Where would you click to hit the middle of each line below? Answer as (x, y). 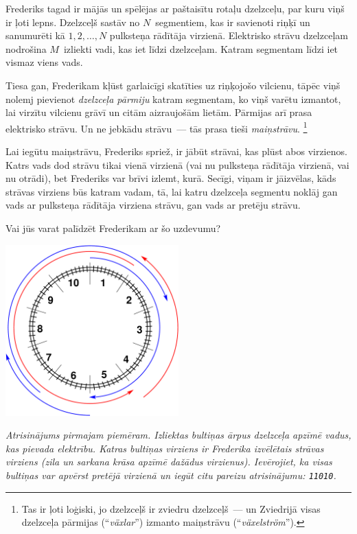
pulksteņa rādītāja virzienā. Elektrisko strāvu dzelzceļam (229, 35)
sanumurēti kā (35, 35)
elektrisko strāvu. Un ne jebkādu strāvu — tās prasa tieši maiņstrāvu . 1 (157, 127)
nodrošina (26, 48)
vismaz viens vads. (44, 62)
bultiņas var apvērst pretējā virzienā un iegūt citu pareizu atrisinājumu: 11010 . (171, 475)
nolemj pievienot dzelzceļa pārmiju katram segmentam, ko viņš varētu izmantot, (173, 98)
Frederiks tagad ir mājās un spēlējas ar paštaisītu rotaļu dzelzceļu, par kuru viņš (175, 8)
